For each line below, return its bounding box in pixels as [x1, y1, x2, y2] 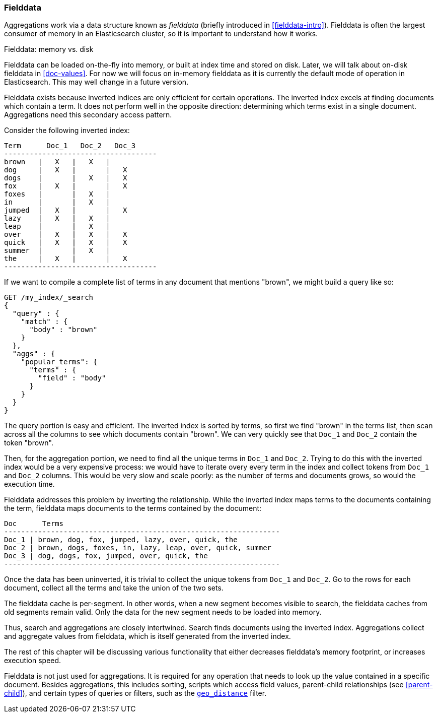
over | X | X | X [4, 230, 127, 239]
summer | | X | [4, 246, 110, 255]
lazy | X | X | [4, 214, 110, 223]
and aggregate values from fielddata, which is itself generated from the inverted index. [4, 632, 291, 641]
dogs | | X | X [4, 174, 127, 182]
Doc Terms [4, 519, 64, 528]
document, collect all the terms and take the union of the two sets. [4, 583, 224, 593]
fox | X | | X [4, 182, 127, 190]
